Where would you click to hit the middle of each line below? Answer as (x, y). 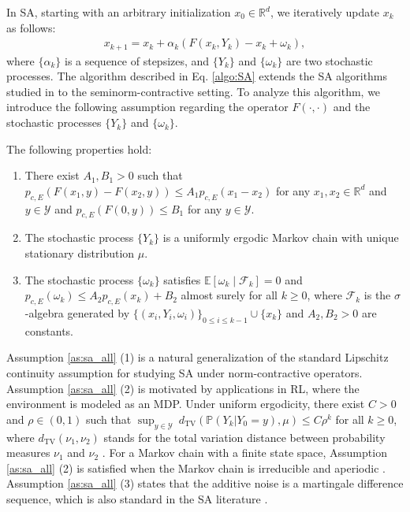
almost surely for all (229, 295)
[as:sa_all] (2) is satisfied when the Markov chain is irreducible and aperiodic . (196, 467)
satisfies (182, 279)
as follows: (31, 27)
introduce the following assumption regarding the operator (147, 107)
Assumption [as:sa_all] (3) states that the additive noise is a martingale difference (205, 483)
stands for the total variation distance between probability (244, 437)
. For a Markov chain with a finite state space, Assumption (244, 453)
